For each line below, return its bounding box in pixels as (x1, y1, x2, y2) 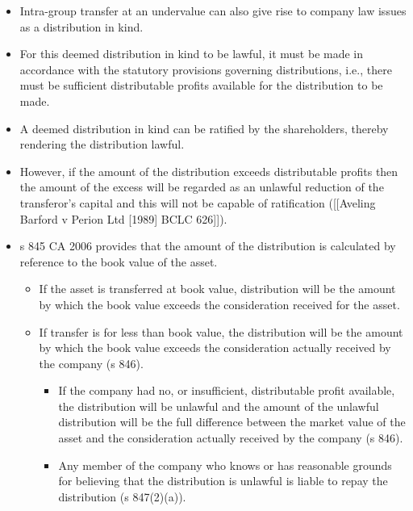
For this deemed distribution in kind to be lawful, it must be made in (19, 45, 364, 62)
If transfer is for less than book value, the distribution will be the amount (39, 323, 403, 340)
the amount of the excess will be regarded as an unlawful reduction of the (19, 178, 384, 195)
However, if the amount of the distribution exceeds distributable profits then (19, 162, 398, 179)
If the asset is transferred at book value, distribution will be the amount (39, 280, 396, 297)
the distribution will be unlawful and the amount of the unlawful (58, 397, 379, 414)
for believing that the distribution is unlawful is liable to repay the (58, 472, 388, 489)
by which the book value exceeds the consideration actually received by (39, 339, 391, 356)
